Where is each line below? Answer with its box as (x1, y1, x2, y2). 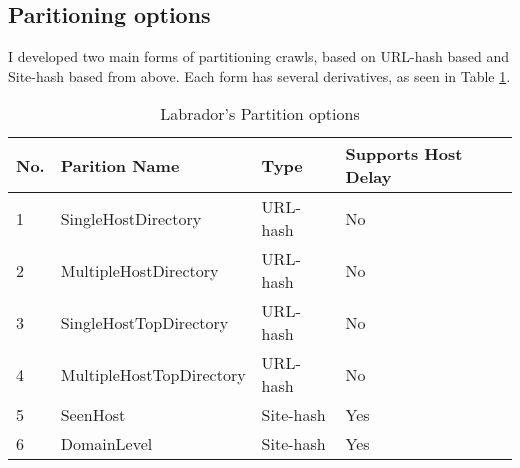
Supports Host (345, 142, 463, 166)
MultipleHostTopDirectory (60, 362, 246, 386)
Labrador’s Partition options (160, 102, 360, 126)
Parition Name (60, 153, 180, 177)
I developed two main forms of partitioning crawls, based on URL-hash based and (8, 46, 510, 67)
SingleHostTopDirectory (60, 310, 229, 334)
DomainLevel (60, 432, 153, 456)
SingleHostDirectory (60, 206, 202, 230)
